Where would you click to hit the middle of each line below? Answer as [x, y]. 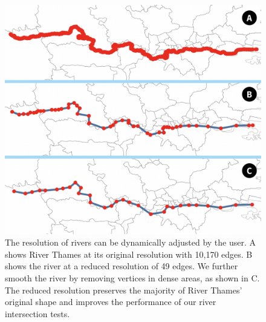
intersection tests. [37, 313]
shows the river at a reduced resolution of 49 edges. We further [122, 266]
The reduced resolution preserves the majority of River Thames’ [124, 290]
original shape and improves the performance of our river [111, 302]
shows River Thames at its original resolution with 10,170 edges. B [129, 254]
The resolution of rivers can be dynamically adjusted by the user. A [131, 242]
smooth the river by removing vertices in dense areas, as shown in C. [132, 278]
